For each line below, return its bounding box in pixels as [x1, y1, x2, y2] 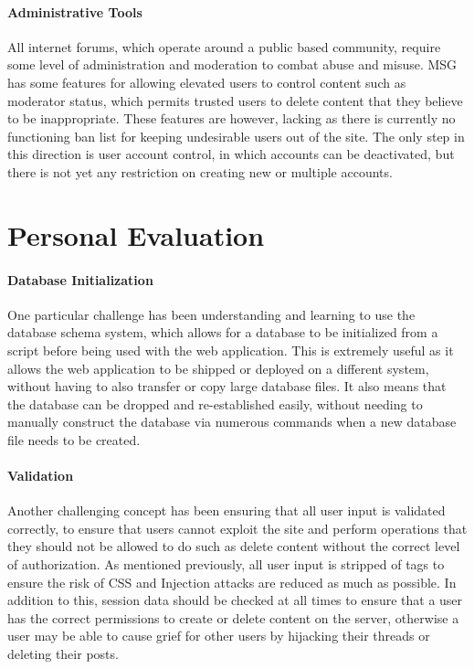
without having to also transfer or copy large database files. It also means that [7, 377, 447, 396]
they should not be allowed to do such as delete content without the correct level [7, 536, 460, 556]
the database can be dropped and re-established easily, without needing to [7, 394, 423, 413]
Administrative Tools [7, 2, 142, 21]
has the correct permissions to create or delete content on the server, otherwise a [7, 608, 459, 627]
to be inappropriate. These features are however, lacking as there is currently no [7, 109, 456, 128]
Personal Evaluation [7, 216, 265, 253]
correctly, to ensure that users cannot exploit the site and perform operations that [7, 518, 468, 537]
